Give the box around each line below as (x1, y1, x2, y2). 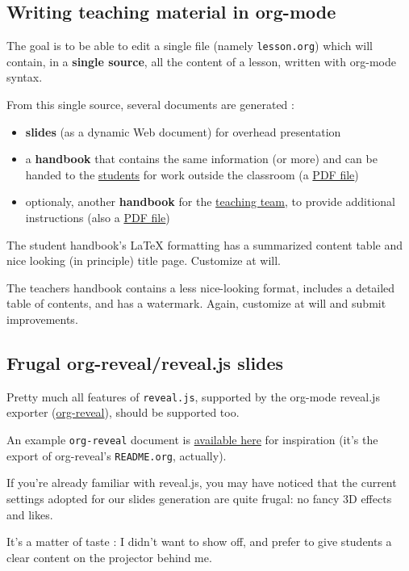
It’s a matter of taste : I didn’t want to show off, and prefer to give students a (6, 533, 392, 550)
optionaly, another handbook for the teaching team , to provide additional (25, 193, 395, 210)
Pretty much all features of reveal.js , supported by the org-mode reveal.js (6, 388, 380, 405)
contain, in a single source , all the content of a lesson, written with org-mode (6, 52, 396, 69)
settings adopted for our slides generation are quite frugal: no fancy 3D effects (6, 489, 392, 506)
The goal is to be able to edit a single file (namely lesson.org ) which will (6, 37, 373, 54)
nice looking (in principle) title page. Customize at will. (6, 252, 282, 269)
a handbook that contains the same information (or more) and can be (25, 150, 378, 167)
